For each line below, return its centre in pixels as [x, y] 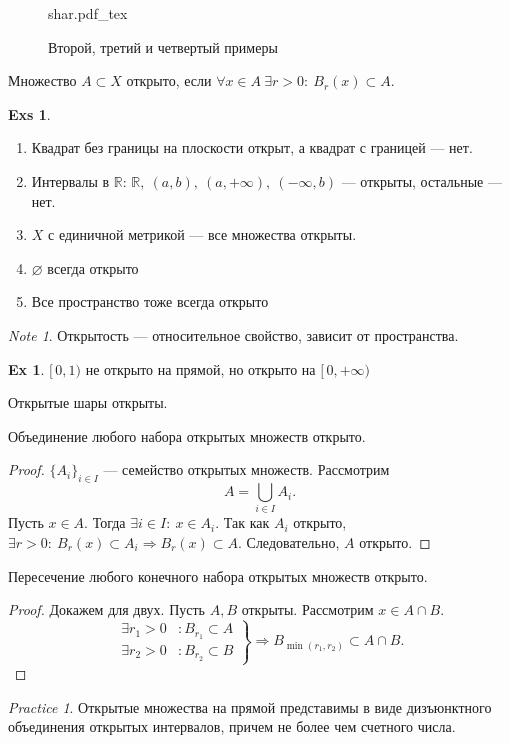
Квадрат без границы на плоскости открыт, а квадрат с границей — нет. [252, 147]
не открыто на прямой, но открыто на [200, 368]
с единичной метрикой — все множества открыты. [202, 234]
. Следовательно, [288, 542]
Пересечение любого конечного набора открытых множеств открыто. [218, 575]
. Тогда [105, 522]
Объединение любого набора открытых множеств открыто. [187, 435]
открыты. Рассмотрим [307, 609]
